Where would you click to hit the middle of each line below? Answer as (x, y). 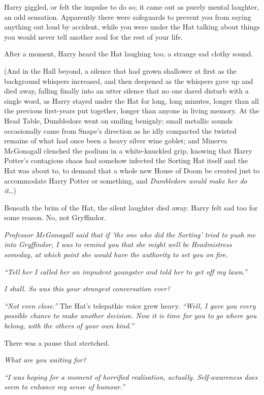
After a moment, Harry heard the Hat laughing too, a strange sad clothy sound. (129, 54)
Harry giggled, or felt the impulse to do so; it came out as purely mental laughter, (132, 7)
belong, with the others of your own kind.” (69, 326)
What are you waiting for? (45, 360)
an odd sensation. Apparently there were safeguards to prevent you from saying (128, 17)
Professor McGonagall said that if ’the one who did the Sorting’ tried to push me (130, 234)
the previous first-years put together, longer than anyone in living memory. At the (132, 111)
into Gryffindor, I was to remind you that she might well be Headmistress (118, 244)
